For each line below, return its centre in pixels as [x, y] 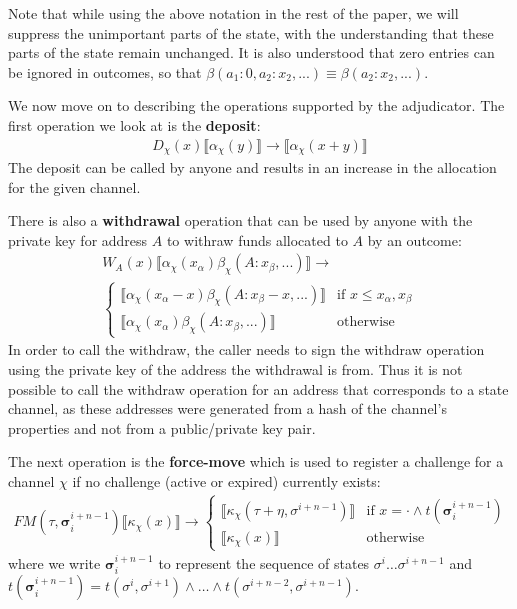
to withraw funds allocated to [257, 239]
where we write [54, 562]
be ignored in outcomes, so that [105, 71]
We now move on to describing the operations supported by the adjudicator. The [256, 105]
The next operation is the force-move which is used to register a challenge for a [256, 461]
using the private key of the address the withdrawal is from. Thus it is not [235, 369]
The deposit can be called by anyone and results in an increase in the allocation [252, 167]
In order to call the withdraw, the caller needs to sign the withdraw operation [246, 349]
